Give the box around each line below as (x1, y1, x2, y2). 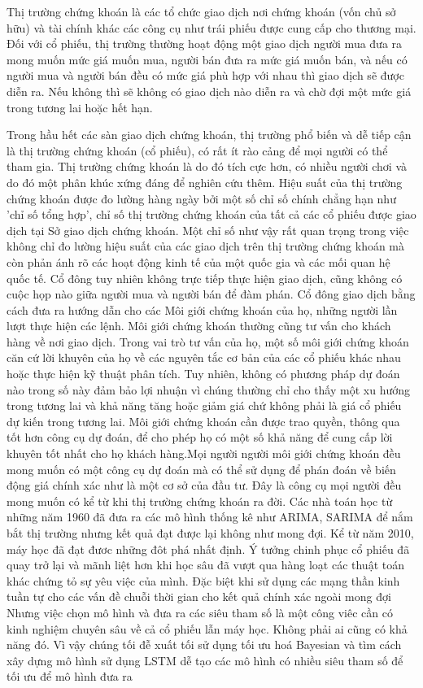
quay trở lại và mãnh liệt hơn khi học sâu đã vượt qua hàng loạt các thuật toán (7, 556, 404, 573)
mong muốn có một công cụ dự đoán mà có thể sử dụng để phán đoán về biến (7, 460, 396, 477)
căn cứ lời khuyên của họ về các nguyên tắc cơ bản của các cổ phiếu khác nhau (7, 349, 401, 366)
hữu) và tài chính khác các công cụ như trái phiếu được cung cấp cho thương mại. (7, 19, 416, 36)
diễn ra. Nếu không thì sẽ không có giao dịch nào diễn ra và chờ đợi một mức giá (7, 82, 412, 99)
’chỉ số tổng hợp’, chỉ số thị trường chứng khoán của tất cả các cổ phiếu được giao (7, 206, 416, 223)
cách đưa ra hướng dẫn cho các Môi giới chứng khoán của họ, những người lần (7, 301, 398, 318)
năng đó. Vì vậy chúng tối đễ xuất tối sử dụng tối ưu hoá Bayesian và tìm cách (7, 636, 402, 653)
